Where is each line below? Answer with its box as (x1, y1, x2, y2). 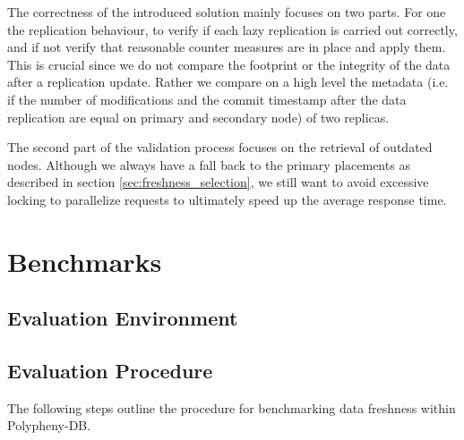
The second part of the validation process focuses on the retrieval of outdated (7, 138, 433, 157)
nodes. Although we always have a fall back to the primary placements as (7, 155, 410, 173)
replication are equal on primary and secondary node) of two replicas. (7, 107, 390, 126)
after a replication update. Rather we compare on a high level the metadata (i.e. (7, 72, 449, 91)
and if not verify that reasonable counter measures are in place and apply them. (7, 38, 446, 56)
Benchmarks (7, 242, 162, 279)
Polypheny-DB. (7, 416, 91, 435)
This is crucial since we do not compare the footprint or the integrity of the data (7, 55, 451, 73)
